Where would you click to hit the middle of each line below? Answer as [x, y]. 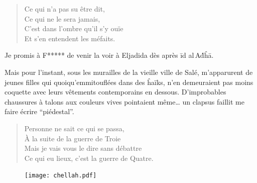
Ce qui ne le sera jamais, [62, 18]
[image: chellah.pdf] [61, 176]
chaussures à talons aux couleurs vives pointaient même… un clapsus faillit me [124, 101]
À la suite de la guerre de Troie [73, 138]
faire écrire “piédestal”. [39, 111]
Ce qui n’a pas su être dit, [65, 9]
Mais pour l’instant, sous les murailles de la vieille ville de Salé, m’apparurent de [129, 72]
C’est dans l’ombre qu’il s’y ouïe [74, 28]
